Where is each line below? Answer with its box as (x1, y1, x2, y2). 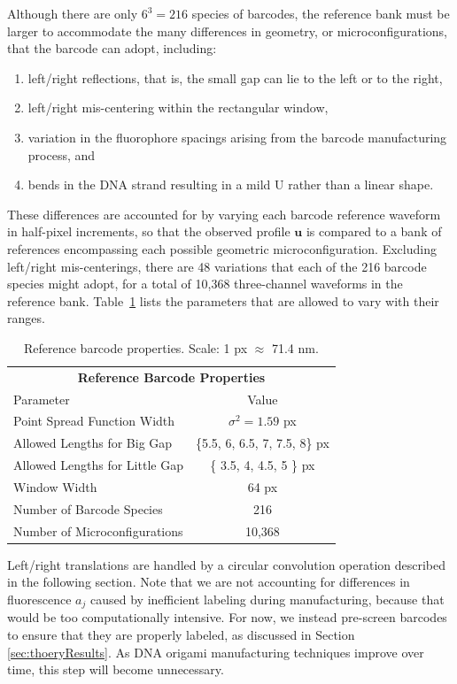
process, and (27, 145, 96, 164)
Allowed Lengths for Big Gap (13, 434, 173, 452)
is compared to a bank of (306, 222, 442, 241)
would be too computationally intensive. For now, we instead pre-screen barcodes (7, 608, 447, 626)
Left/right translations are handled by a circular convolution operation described (7, 555, 446, 573)
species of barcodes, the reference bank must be (191, 4, 450, 22)
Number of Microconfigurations (13, 521, 183, 540)
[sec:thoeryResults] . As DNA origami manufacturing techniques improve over (7, 642, 424, 661)
